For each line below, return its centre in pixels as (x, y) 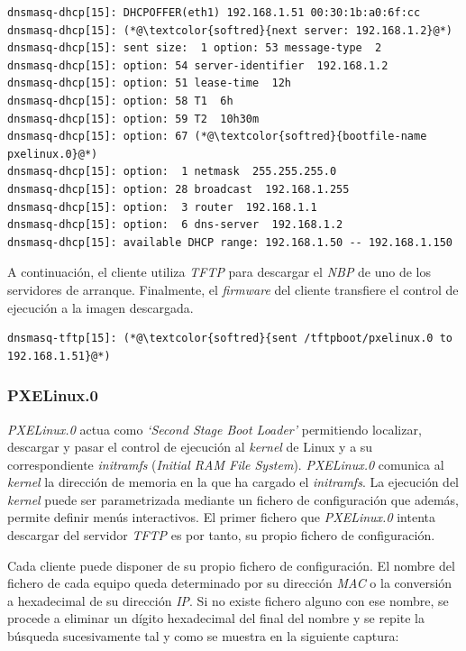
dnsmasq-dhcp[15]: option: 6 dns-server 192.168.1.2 (175, 225)
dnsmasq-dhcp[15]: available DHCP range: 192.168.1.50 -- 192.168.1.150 (230, 242)
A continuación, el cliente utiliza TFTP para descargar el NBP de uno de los (219, 272)
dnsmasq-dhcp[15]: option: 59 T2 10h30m (133, 119)
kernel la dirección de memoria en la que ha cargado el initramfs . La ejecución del (233, 482)
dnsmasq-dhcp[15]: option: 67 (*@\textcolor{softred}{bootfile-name (217, 137)
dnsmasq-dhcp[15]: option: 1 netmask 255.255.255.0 (172, 172)
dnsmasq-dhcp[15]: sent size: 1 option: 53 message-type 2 (195, 48)
